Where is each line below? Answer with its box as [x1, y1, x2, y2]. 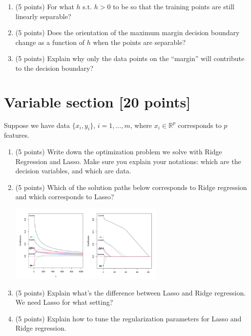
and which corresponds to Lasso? [15, 191, 114, 202]
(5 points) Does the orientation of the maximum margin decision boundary [15, 27, 240, 38]
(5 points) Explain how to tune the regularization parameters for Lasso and [15, 313, 242, 323]
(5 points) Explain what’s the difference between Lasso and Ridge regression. [15, 287, 246, 297]
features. [4, 130, 29, 140]
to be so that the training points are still [113, 1, 234, 11]
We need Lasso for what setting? [15, 297, 113, 307]
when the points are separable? [93, 37, 186, 47]
